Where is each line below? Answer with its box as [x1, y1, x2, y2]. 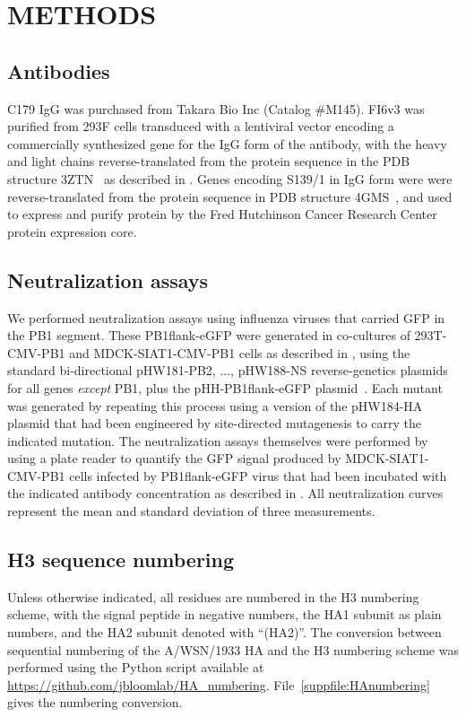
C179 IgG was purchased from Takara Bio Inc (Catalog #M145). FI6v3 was [7, 99, 425, 118]
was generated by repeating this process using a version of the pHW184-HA [7, 396, 423, 415]
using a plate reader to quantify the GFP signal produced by [7, 449, 341, 468]
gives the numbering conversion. [7, 693, 183, 712]
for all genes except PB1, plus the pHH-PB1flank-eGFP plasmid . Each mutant [7, 378, 443, 397]
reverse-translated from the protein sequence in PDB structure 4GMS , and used [7, 187, 453, 205]
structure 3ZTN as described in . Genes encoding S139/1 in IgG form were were [7, 169, 453, 188]
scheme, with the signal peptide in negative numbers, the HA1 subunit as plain [7, 605, 442, 624]
